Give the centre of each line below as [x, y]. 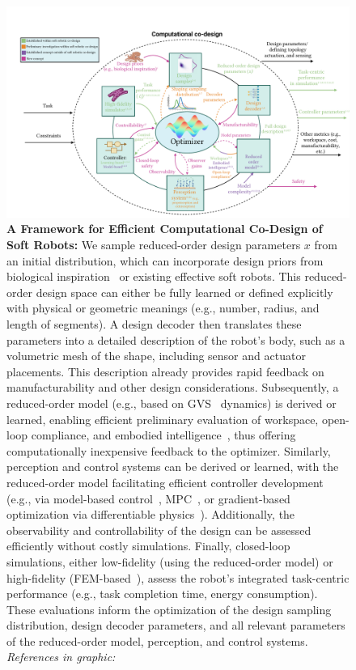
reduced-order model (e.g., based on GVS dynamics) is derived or [172, 403]
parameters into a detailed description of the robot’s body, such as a [176, 339]
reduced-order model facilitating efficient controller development [165, 482]
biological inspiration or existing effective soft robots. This [154, 276]
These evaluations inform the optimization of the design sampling [169, 609]
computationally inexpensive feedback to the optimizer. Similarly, [169, 450]
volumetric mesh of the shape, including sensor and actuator [156, 356]
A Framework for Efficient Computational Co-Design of [165, 229]
